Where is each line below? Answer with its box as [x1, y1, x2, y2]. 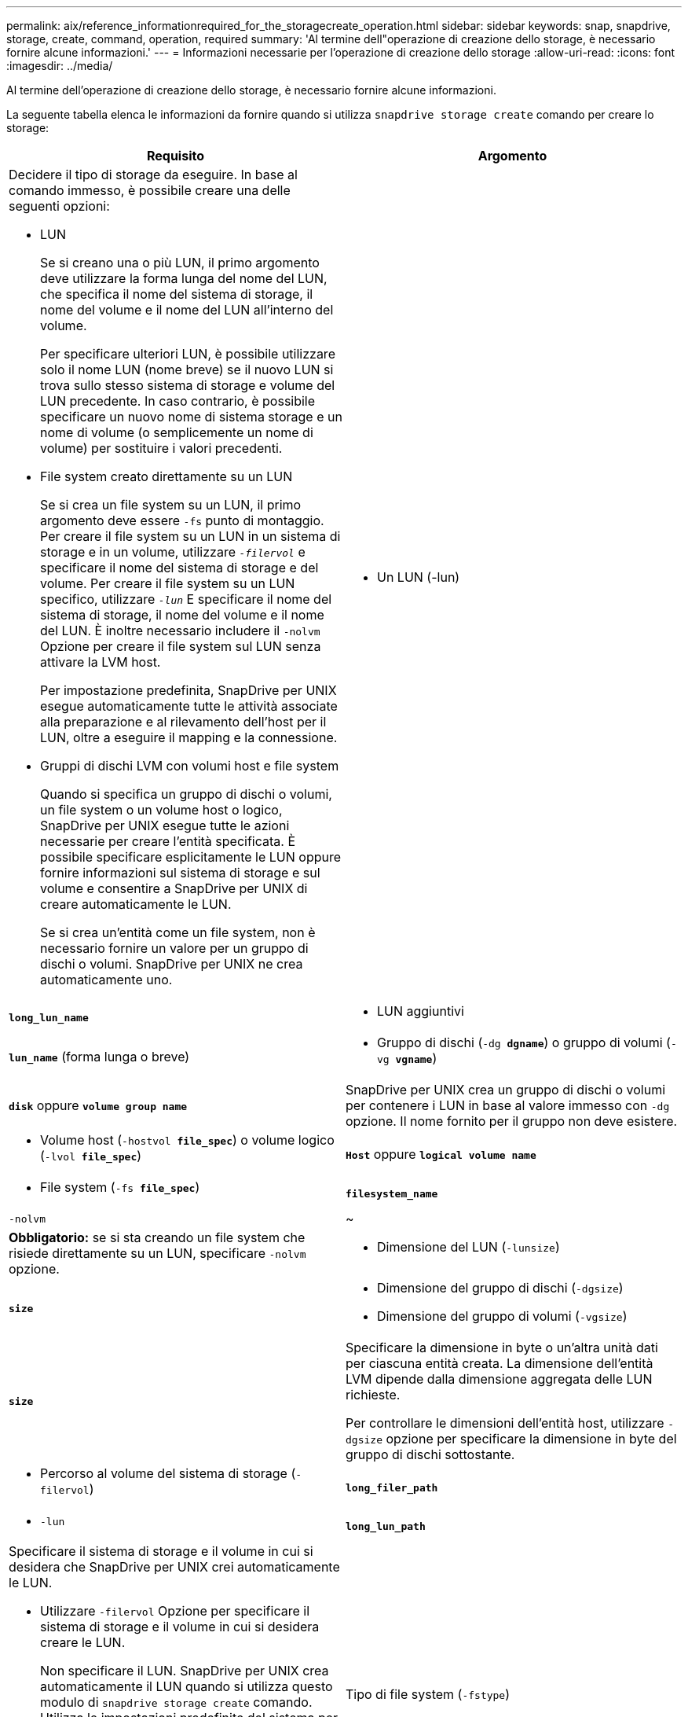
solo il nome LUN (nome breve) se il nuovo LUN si [40, 362, 334, 377]
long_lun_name [9, 1011, 89, 1024]
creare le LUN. [40, 1634, 126, 1650]
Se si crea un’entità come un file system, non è [40, 925, 316, 940]
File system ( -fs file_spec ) [40, 1179, 200, 1195]
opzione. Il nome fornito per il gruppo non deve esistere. [346, 1113, 678, 1129]
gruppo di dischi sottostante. [346, 1447, 515, 1462]
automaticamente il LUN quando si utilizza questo [40, 1678, 333, 1694]
